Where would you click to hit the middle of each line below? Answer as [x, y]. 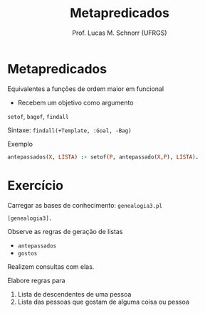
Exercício [36, 185]
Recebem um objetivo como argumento [75, 102]
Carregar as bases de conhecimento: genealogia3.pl [85, 205]
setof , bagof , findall [38, 116]
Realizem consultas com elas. [51, 266]
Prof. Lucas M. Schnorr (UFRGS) [120, 33]
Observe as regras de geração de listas [65, 231]
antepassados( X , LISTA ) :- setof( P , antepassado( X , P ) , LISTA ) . [103, 157]
